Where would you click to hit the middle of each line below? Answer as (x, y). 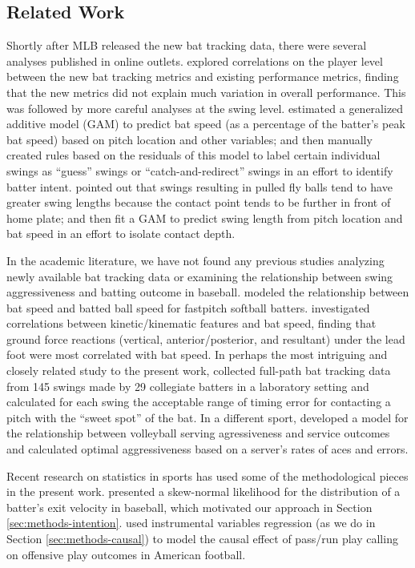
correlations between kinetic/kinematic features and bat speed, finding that (191, 323)
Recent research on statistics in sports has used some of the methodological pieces (207, 475)
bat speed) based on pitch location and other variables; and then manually (189, 139)
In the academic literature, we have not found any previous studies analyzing (195, 260)
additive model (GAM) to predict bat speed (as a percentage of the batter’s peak (206, 124)
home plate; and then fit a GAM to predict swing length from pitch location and (205, 218)
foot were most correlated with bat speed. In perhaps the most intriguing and (197, 354)
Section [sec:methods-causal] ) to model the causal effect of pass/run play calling (202, 539)
